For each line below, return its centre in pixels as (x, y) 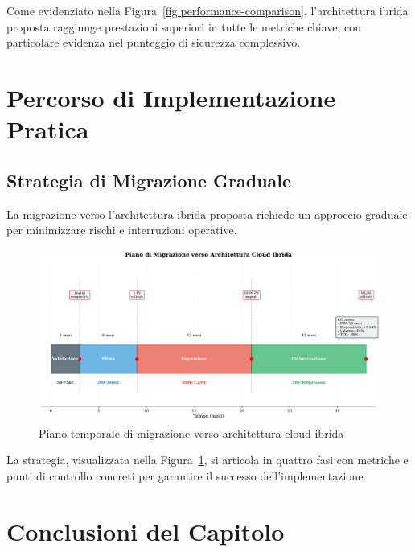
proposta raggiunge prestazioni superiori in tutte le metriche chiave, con (184, 26)
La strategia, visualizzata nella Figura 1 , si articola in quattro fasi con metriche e (207, 460)
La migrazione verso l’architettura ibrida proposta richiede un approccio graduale (207, 214)
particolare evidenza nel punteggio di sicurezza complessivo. (154, 42)
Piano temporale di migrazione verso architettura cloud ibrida (191, 433)
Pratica (48, 129)
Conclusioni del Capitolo (146, 531)
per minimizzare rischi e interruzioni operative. (122, 230)
